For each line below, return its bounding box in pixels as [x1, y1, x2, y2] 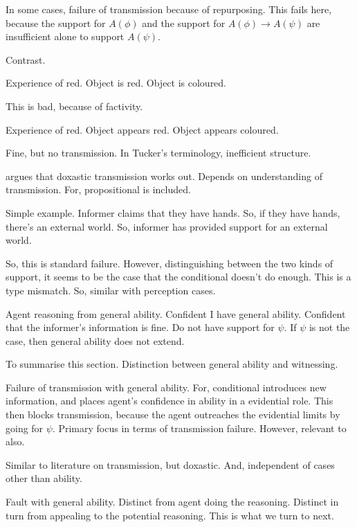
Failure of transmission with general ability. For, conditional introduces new [6, 379, 327, 394]
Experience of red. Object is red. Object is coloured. [6, 75, 227, 90]
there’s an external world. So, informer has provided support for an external [6, 219, 328, 233]
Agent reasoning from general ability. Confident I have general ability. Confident [6, 306, 346, 321]
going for [6, 420, 44, 435]
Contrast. [6, 52, 46, 66]
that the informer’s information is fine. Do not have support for [6, 320, 275, 334]
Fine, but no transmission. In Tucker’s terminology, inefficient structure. [6, 145, 311, 160]
